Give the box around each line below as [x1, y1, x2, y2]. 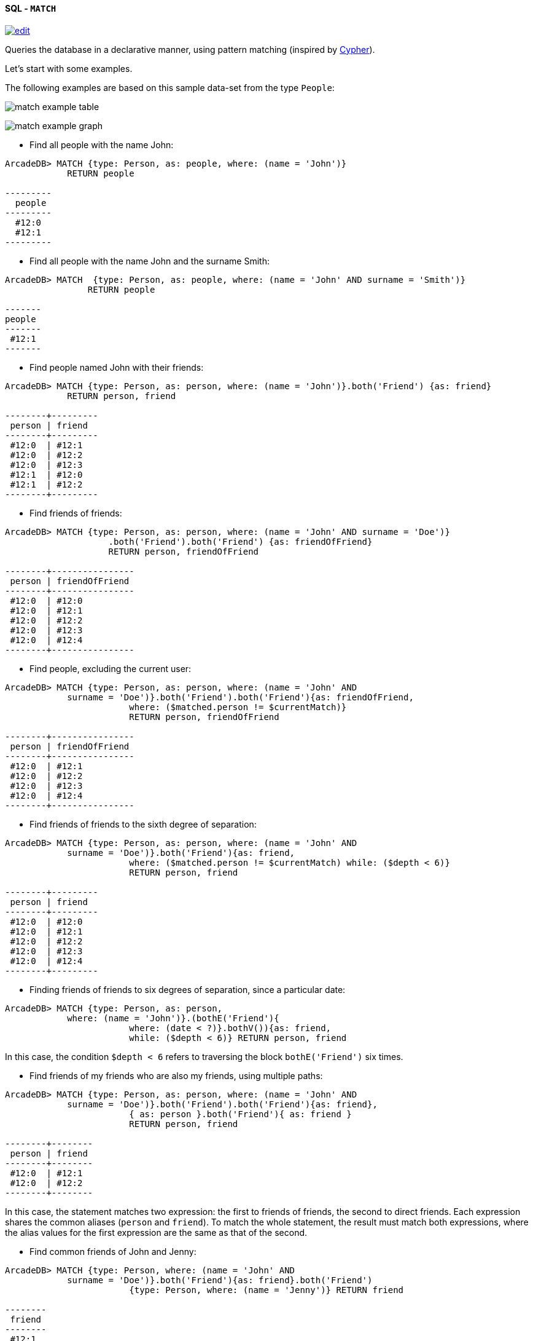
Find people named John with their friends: [29, 362, 204, 373]
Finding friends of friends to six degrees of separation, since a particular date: [29, 984, 346, 995]
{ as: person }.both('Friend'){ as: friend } [129, 1109, 352, 1119]
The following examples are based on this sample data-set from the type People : [5, 82, 335, 93]
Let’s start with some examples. [5, 63, 133, 74]
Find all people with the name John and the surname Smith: [29, 255, 270, 266]
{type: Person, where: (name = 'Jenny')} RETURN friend [129, 1284, 404, 1295]
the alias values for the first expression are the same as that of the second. [5, 1227, 308, 1238]
